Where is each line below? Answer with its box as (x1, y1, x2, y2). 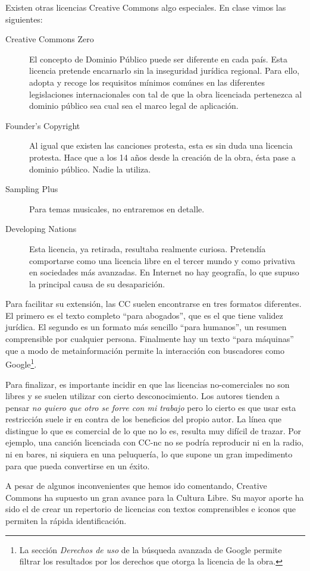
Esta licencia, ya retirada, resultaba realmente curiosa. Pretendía (29, 242, 266, 255)
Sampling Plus (5, 183, 58, 195)
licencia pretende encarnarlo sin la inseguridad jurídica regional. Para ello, (29, 64, 300, 77)
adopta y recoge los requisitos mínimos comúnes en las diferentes (29, 76, 265, 88)
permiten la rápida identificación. (5, 514, 127, 527)
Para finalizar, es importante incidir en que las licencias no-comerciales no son (5, 378, 290, 390)
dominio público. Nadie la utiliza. (29, 162, 151, 175)
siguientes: (5, 12, 43, 25)
